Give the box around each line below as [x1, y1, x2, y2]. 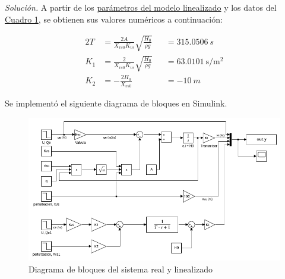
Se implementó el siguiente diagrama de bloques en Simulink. [5, 97, 227, 109]
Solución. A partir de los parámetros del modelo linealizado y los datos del [5, 1, 277, 13]
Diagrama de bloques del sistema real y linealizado [28, 262, 213, 275]
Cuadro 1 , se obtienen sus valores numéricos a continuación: [5, 12, 223, 25]
